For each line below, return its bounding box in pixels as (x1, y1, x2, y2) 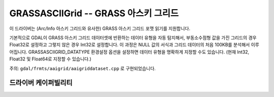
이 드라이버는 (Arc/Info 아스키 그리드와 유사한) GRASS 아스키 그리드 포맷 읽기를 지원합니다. (9, 25, 190, 31)
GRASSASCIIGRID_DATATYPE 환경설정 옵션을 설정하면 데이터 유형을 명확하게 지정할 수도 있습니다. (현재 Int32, (28, 49, 250, 55)
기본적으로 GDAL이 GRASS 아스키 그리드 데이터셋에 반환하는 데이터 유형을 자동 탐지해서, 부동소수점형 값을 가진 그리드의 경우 (9, 35, 257, 41)
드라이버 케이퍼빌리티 (9, 79, 73, 87)
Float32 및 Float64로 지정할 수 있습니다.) (9, 56, 91, 62)
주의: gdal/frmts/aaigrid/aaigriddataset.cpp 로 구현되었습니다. (9, 65, 156, 71)
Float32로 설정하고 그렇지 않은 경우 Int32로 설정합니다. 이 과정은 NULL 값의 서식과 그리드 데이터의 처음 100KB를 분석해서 (9, 42, 250, 48)
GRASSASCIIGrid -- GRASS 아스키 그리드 (9, 8, 179, 19)
